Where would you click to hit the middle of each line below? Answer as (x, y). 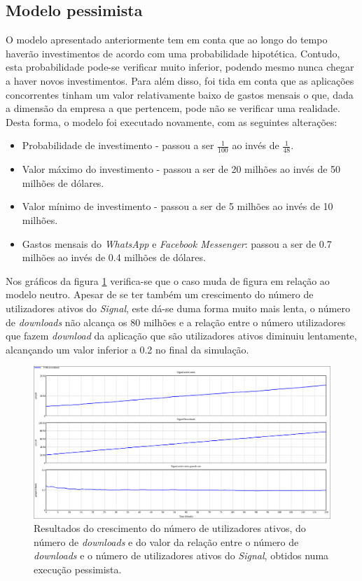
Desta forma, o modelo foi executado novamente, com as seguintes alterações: (172, 121)
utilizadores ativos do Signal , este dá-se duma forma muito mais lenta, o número (178, 308)
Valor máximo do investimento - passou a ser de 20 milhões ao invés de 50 (181, 169)
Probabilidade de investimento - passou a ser (118, 145)
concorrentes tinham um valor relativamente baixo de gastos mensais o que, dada (180, 94)
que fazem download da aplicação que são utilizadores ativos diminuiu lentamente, (181, 336)
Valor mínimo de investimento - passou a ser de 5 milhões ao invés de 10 (177, 206)
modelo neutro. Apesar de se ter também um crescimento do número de (160, 294)
